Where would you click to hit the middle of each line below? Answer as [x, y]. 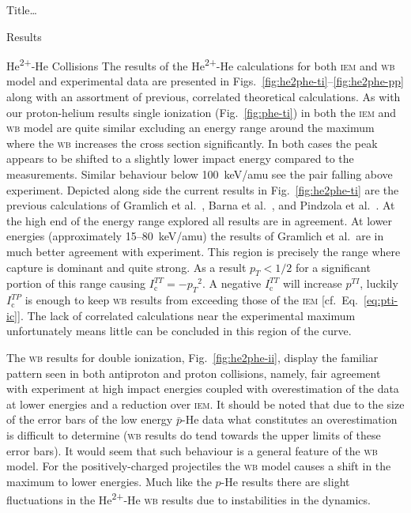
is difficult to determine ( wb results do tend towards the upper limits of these [194, 434]
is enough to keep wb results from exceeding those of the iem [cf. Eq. [192, 300]
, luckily [379, 283]
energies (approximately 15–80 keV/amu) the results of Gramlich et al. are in [195, 236]
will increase [312, 283]
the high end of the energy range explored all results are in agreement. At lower [200, 220]
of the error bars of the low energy [90, 419]
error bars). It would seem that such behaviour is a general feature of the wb [192, 450]
